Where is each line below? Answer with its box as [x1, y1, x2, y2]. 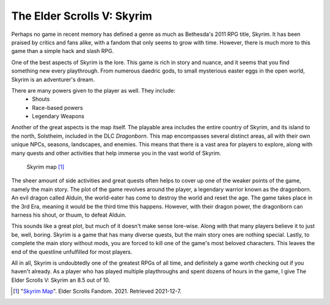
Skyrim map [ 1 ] [26, 163, 65, 171]
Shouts [32, 95, 50, 103]
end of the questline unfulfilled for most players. [11, 248, 133, 256]
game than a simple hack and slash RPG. [11, 48, 114, 55]
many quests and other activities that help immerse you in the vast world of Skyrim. [11, 149, 221, 157]
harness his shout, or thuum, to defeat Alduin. [11, 211, 127, 218]
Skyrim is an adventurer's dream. [11, 76, 95, 83]
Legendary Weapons [32, 113, 85, 120]
